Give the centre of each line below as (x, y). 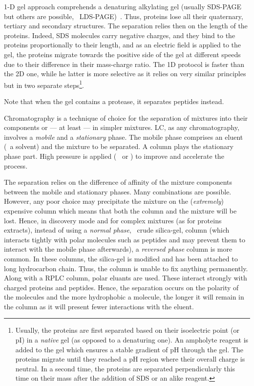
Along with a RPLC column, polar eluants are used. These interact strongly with (126, 278)
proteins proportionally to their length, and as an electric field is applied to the (123, 45)
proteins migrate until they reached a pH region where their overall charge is (130, 359)
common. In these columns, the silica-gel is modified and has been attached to (121, 258)
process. (16, 165)
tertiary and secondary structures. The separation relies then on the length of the (126, 26)
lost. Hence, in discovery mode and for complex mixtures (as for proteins (113, 220)
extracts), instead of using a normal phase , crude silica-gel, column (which (117, 230)
